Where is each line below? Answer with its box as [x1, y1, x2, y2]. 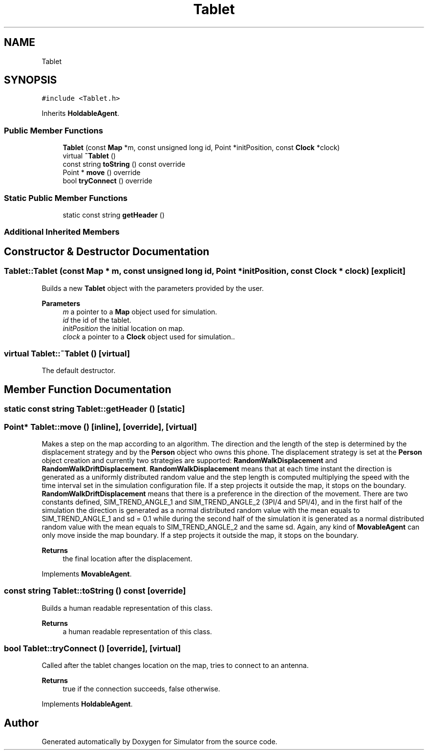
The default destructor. [42, 366, 116, 375]
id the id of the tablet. [63, 315, 131, 324]
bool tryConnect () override [63, 177, 152, 185]
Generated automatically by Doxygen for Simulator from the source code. [42, 737, 278, 746]
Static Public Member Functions [4, 193, 128, 203]
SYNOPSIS [4, 74, 57, 87]
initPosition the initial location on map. [63, 324, 185, 333]
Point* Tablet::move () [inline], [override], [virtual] [4, 421, 197, 432]
